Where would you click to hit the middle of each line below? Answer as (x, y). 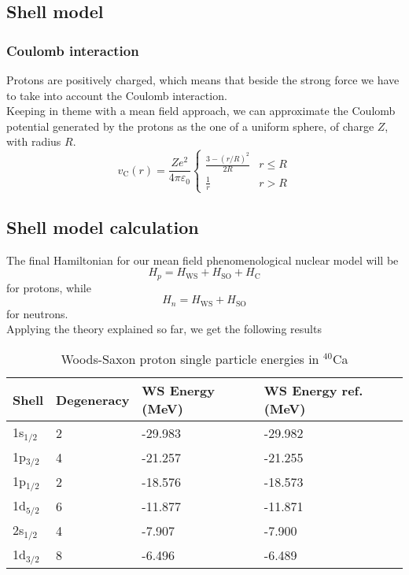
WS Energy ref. (313, 391)
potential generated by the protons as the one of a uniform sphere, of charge (190, 126)
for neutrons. (37, 313)
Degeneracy (93, 399)
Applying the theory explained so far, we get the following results (164, 329)
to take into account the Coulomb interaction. (117, 95)
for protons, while (49, 287)
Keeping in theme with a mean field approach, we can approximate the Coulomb (201, 111)
